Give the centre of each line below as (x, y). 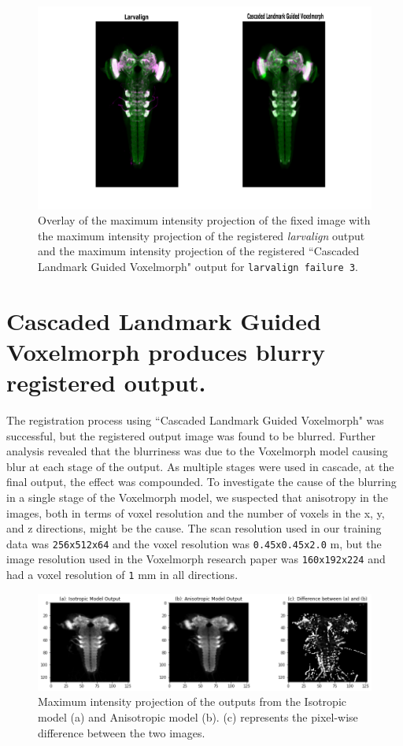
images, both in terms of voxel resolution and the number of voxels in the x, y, (196, 512)
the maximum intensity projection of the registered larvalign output (201, 235)
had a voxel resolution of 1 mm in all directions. (122, 575)
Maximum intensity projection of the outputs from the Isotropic (192, 701)
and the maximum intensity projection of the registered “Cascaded (199, 251)
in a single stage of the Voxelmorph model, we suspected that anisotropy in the (198, 497)
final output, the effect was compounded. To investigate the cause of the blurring (201, 482)
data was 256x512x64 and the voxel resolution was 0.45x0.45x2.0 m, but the (194, 543)
